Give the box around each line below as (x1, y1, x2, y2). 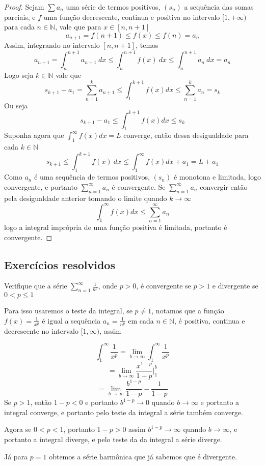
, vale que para (55, 21, 101, 32)
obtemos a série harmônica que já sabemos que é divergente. (49, 451, 237, 461)
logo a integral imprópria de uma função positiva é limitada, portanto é (4, 221, 227, 232)
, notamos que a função (151, 305, 224, 316)
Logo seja (4, 70, 34, 80)
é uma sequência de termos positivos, (34, 171, 150, 182)
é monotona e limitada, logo (173, 171, 261, 182)
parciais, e (4, 11, 36, 22)
